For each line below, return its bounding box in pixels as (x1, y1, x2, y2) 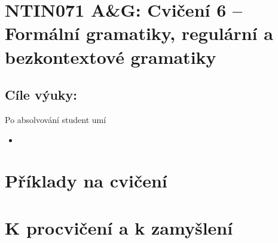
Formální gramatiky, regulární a (5, 21, 273, 45)
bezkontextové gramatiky (5, 44, 216, 69)
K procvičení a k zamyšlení (5, 215, 233, 239)
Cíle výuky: (5, 85, 78, 104)
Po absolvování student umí (5, 113, 106, 125)
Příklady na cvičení (5, 168, 167, 193)
